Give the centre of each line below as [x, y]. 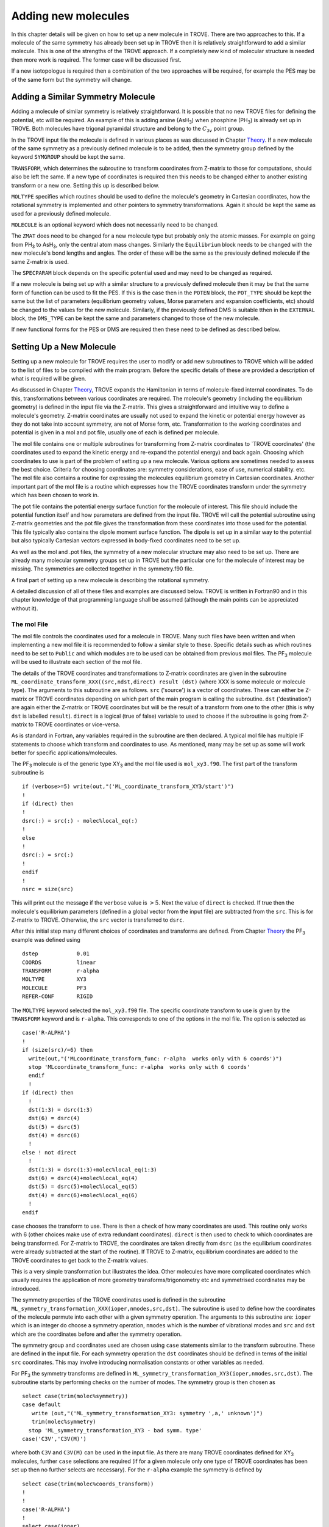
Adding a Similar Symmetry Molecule [83, 97]
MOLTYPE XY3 [54, 979]
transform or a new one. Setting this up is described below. [85, 185]
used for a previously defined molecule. [61, 213]
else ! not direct [50, 1152]
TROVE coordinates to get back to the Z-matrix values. [80, 1260]
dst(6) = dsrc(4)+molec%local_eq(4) [83, 1178]
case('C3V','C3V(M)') [54, 1439]
